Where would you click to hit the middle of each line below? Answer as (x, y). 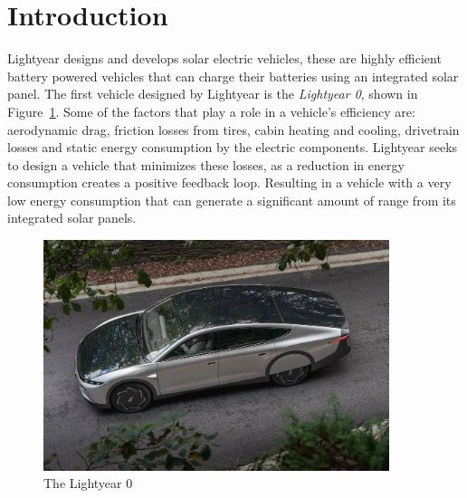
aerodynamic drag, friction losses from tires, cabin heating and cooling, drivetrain (233, 129)
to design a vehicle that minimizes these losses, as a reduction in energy (206, 164)
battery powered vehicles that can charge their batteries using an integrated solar (233, 76)
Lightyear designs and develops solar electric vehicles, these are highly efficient (224, 58)
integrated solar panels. (72, 218)
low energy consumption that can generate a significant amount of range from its (232, 200)
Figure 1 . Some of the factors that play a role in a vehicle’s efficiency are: (211, 111)
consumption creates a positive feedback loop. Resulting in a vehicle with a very (229, 182)
